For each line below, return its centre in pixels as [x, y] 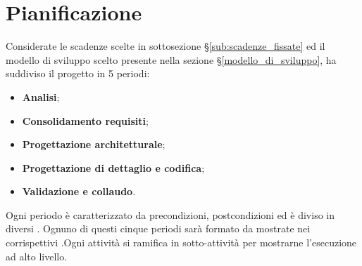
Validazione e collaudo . [79, 191]
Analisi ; [41, 97]
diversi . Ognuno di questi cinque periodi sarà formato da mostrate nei [158, 228]
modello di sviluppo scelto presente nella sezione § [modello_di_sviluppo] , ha [171, 59]
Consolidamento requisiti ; [85, 120]
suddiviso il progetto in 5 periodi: [78, 73]
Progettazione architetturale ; [94, 144]
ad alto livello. [37, 256]
